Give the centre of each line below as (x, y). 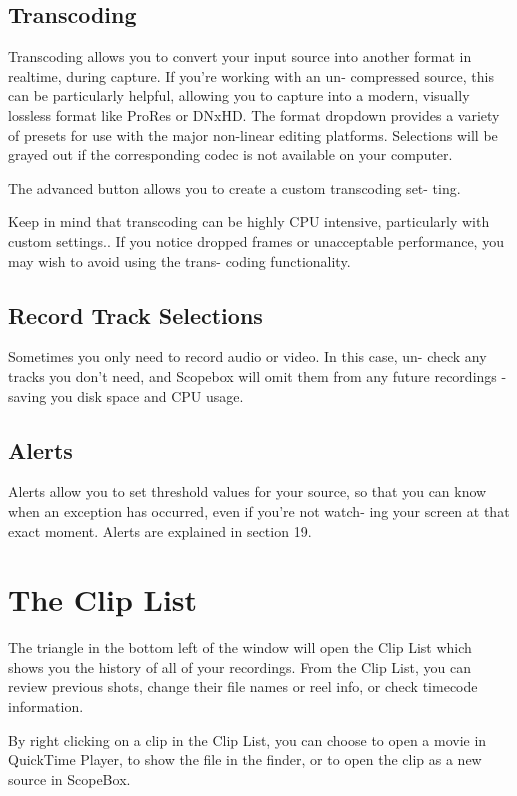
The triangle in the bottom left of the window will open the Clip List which (240, 647)
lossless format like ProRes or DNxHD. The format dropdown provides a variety (254, 114)
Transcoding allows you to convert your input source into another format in (240, 56)
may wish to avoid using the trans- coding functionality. (179, 260)
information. (46, 706)
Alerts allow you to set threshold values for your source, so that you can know (247, 491)
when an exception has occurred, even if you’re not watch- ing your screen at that (259, 510)
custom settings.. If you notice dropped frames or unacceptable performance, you (256, 240)
